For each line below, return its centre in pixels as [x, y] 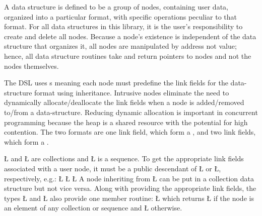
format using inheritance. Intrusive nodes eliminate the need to [132, 92]
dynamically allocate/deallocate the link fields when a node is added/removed [124, 102]
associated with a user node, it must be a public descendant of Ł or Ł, [113, 168]
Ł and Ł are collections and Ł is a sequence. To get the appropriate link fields [124, 158]
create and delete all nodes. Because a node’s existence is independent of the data [130, 36]
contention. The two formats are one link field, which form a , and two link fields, [130, 132]
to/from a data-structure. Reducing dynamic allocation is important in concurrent [131, 112]
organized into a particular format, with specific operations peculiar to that [121, 16]
